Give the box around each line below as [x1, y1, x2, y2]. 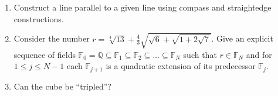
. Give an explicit [211, 32, 273, 44]
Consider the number [13, 32, 90, 44]
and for [246, 48, 272, 60]
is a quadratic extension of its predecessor [106, 60, 256, 72]
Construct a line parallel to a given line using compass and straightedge [13, 1, 272, 13]
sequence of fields [13, 48, 76, 60]
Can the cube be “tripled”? [13, 80, 111, 92]
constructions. [13, 12, 64, 25]
